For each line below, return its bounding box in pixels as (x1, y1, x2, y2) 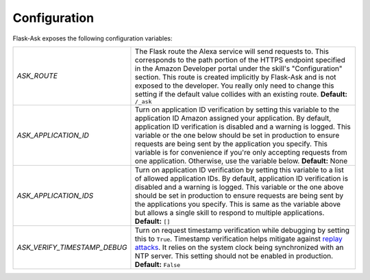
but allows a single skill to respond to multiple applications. (134, 207, 325, 217)
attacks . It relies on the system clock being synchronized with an (134, 242, 344, 252)
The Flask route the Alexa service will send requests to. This (134, 47, 329, 56)
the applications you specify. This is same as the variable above (134, 199, 341, 209)
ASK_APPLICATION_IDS (16, 190, 94, 200)
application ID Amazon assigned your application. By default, (134, 113, 332, 123)
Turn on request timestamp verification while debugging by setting (134, 225, 349, 235)
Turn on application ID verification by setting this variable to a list (134, 165, 344, 175)
